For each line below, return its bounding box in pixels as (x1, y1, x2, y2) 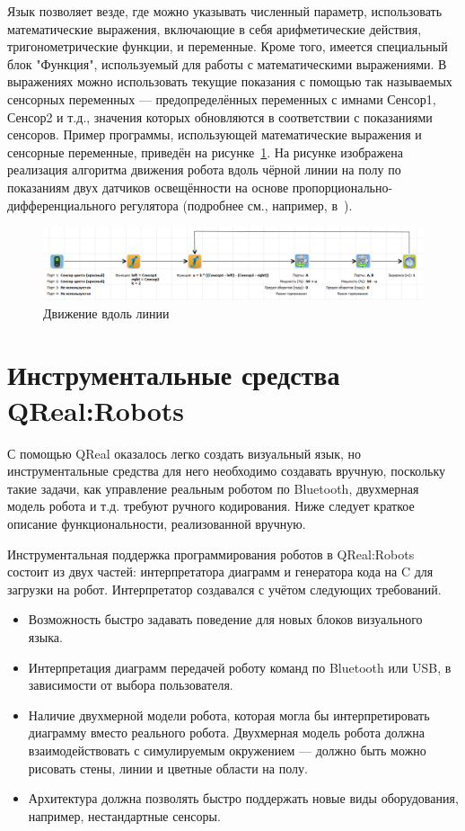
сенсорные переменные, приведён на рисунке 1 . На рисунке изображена (7, 142, 403, 161)
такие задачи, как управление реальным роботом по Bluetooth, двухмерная (7, 478, 419, 497)
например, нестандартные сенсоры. (28, 806, 221, 825)
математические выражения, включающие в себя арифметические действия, (7, 19, 422, 38)
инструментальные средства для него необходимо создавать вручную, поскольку (7, 461, 446, 480)
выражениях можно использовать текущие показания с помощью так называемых (7, 72, 452, 91)
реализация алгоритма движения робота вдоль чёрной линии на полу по (7, 160, 401, 179)
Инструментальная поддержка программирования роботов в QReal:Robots (7, 544, 415, 563)
